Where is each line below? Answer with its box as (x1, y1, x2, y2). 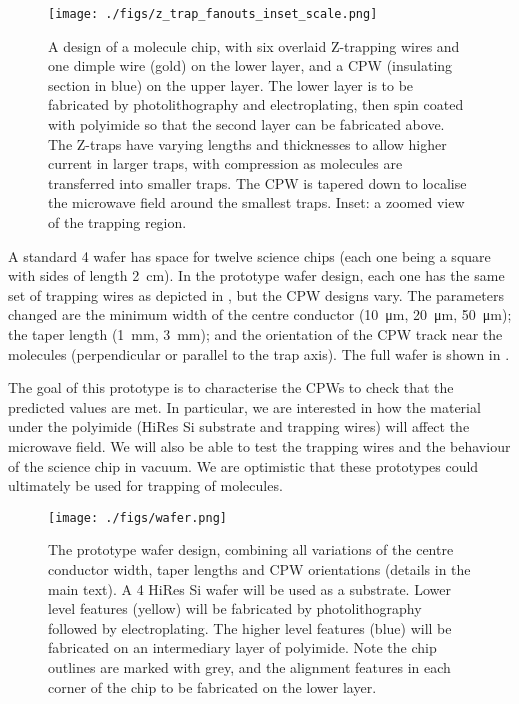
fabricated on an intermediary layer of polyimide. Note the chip (48, 637, 437, 658)
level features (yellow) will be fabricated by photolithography (48, 598, 422, 619)
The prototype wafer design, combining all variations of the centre (48, 539, 454, 560)
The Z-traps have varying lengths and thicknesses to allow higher (48, 133, 447, 154)
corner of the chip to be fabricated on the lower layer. (48, 676, 377, 697)
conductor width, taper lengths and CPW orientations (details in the (48, 558, 471, 579)
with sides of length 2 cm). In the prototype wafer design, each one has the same (8, 265, 505, 286)
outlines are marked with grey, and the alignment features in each (48, 656, 451, 677)
